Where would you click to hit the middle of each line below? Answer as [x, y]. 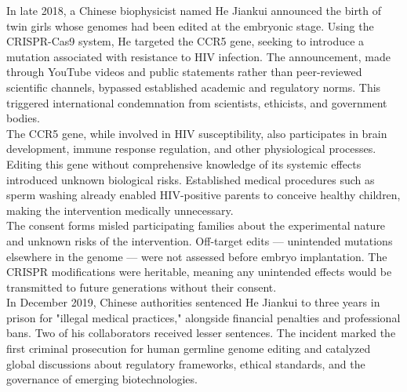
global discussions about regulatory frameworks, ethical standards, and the [186, 363]
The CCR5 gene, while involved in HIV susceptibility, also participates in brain [197, 133]
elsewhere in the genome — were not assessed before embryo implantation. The [197, 256]
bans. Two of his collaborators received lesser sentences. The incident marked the [201, 333]
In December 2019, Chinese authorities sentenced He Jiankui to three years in [193, 302]
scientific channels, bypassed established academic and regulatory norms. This [194, 87]
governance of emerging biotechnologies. [102, 379]
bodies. [23, 118]
